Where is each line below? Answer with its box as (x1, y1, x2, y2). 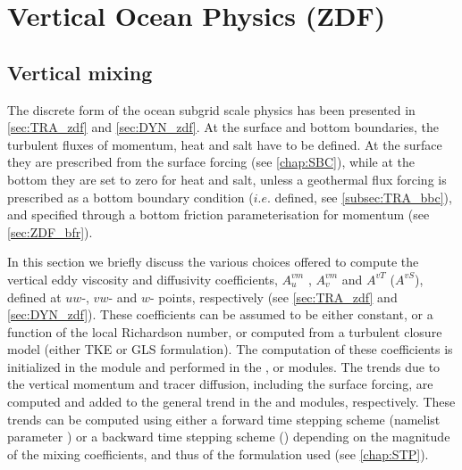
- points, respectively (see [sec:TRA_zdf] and (150, 287, 398, 306)
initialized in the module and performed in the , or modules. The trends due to (7, 357, 441, 375)
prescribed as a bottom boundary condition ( (7, 187, 254, 206)
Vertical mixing (7, 58, 153, 86)
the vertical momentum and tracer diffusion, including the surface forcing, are (7, 375, 433, 393)
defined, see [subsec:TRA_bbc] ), (274, 187, 452, 206)
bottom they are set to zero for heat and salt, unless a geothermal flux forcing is (7, 169, 447, 188)
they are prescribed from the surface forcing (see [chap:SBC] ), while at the (7, 153, 416, 171)
